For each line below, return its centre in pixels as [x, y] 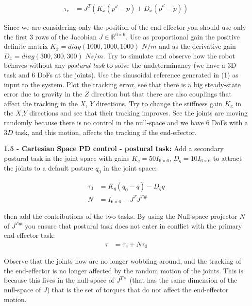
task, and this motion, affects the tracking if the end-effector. [106, 132]
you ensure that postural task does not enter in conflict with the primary [134, 225]
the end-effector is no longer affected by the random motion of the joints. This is [124, 270]
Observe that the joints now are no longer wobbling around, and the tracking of [123, 261]
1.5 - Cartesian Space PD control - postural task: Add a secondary [114, 148]
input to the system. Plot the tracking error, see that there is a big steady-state [122, 84]
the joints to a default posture [49, 168]
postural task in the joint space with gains [67, 158]
